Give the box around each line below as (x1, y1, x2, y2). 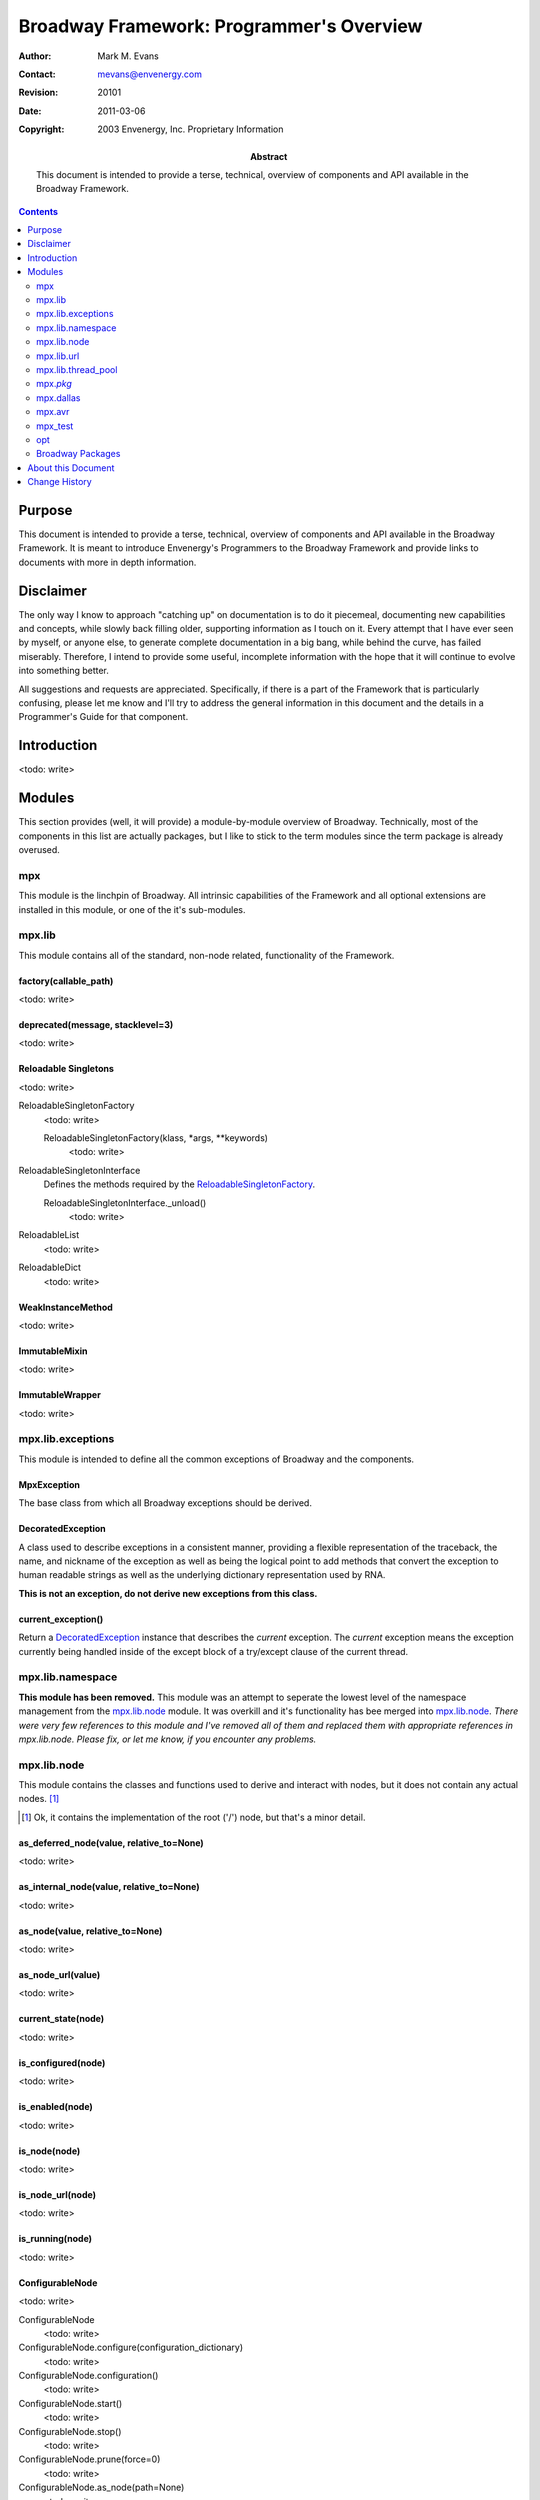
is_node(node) (18, 2145, 81, 2157)
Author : (18, 50, 52, 62)
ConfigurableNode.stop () (18, 2425, 122, 2437)
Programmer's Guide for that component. (18, 711, 189, 723)
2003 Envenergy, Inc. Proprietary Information (97, 123, 284, 135)
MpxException (18, 1478, 80, 1490)
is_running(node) (18, 2233, 93, 2245)
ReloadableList (18, 1229, 80, 1241)
